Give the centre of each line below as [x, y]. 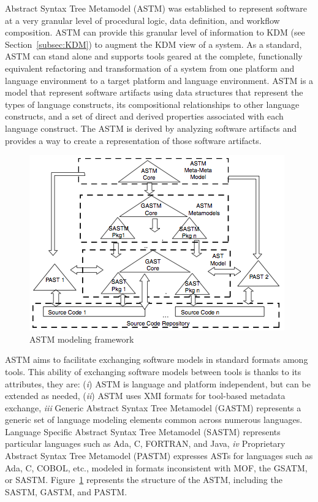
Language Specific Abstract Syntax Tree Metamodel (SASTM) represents [143, 431]
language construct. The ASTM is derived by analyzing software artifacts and [151, 128]
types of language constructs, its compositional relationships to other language [152, 104]
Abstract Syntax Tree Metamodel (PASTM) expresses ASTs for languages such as [159, 456]
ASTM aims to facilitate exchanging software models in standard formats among [157, 359]
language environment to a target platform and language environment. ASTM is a [159, 80]
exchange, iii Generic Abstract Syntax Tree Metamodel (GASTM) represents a [153, 407]
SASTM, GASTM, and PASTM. [66, 491]
